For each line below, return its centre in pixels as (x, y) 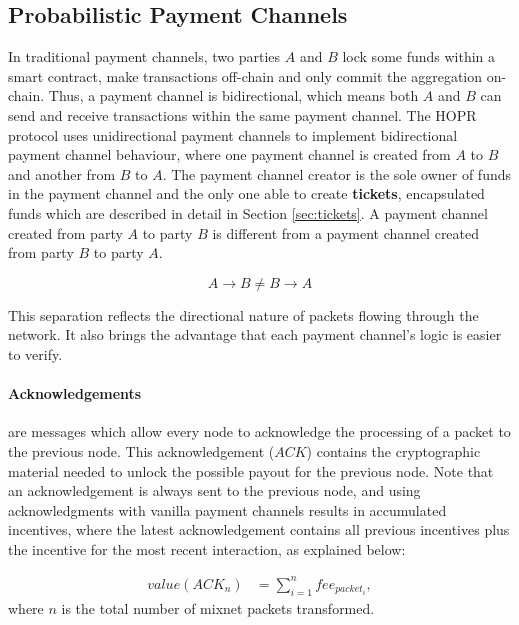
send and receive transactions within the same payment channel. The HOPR (242, 114)
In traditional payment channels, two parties (144, 56)
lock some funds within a (419, 56)
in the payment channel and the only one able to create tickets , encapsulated (246, 193)
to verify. (35, 353)
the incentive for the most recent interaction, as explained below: (207, 548)
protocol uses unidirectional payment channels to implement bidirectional (233, 134)
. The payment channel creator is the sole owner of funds (337, 173)
